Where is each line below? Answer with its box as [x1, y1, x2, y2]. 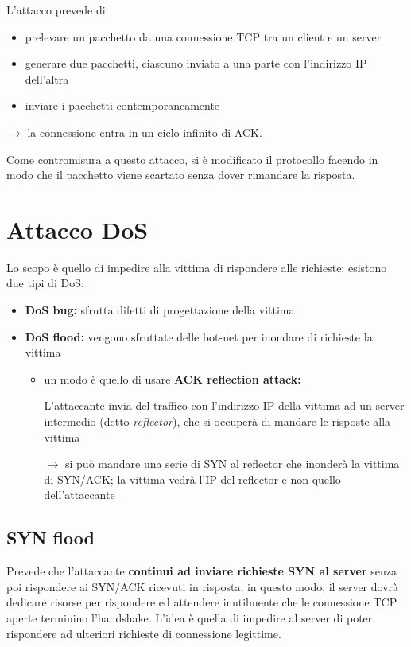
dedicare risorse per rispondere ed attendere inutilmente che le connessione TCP [6, 594, 397, 610]
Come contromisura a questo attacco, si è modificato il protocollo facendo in [6, 150, 378, 167]
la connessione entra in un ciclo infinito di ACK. [27, 123, 262, 140]
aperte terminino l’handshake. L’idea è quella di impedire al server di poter [6, 609, 373, 626]
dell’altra [25, 70, 69, 87]
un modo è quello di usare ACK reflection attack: [44, 370, 301, 387]
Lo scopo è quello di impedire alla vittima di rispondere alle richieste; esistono [6, 259, 387, 275]
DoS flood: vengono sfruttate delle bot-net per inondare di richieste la [25, 328, 373, 345]
